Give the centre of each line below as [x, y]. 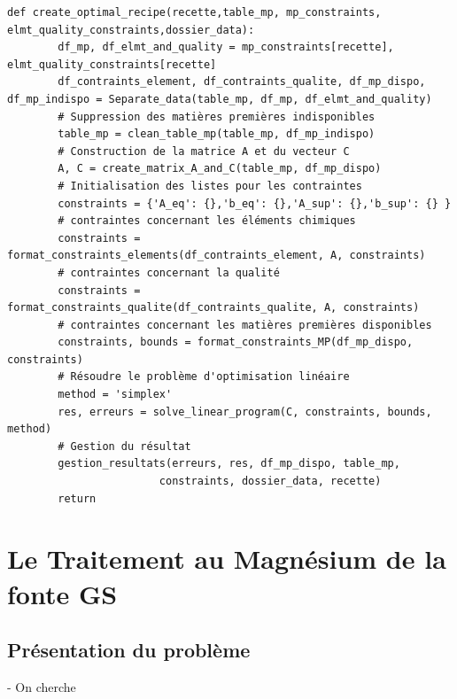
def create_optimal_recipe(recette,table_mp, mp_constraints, [194, 12]
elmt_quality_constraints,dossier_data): [131, 30]
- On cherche [42, 686]
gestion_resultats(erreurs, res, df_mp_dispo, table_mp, [229, 464]
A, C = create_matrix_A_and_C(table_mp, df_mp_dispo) [220, 169]
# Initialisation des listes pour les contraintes [210, 186]
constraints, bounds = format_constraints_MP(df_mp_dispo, [236, 342]
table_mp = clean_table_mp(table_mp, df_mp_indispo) [217, 134]
